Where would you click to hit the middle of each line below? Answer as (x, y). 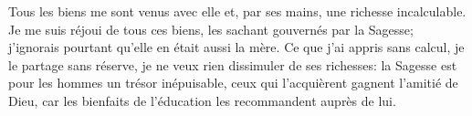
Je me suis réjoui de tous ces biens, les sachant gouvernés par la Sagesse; (211, 29)
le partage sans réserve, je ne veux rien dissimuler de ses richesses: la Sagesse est (233, 64)
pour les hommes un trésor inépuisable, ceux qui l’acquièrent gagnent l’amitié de (233, 83)
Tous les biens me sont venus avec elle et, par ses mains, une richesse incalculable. (237, 11)
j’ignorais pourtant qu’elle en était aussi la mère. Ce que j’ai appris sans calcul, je (236, 47)
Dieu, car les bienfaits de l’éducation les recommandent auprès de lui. (202, 100)
